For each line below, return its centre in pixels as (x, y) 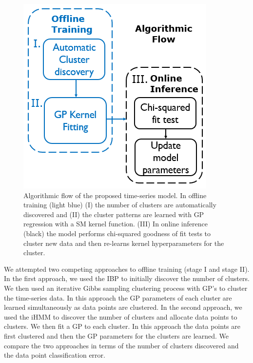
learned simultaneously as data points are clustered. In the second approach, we (123, 307)
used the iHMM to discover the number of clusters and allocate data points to (121, 316)
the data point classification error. (55, 355)
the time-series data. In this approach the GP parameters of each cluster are (118, 297)
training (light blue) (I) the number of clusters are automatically (120, 205)
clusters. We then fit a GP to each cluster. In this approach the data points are (122, 326)
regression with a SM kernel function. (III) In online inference (116, 224)
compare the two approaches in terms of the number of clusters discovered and (121, 345)
